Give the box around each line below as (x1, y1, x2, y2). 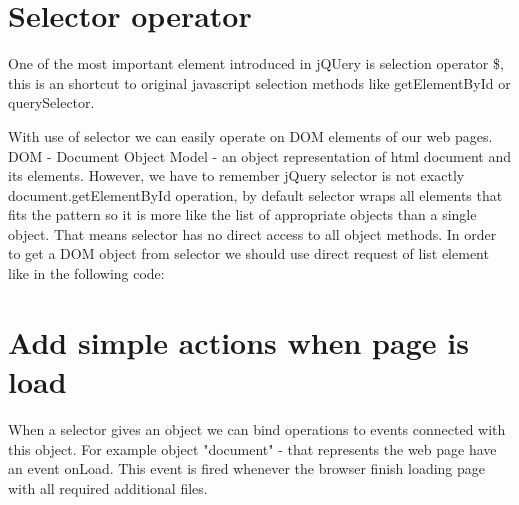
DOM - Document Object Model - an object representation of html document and (8, 145, 511, 166)
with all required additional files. (8, 477, 208, 498)
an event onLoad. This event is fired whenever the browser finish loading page (8, 458, 486, 479)
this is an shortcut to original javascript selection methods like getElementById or (8, 72, 511, 93)
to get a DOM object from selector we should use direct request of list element (8, 243, 489, 264)
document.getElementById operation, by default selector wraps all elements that (8, 184, 503, 205)
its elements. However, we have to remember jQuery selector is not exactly (8, 165, 465, 186)
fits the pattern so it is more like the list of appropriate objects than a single (8, 204, 477, 225)
